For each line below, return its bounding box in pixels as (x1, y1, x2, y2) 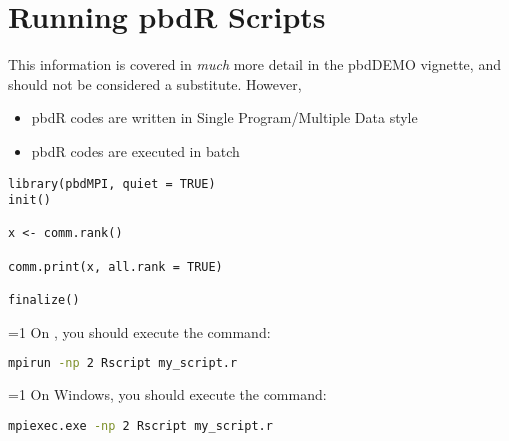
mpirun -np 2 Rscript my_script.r (8, 356, 238, 371)
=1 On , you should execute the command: (8, 321, 271, 342)
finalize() (8, 293, 80, 308)
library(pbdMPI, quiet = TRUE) (8, 176, 216, 191)
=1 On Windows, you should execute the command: (8, 384, 327, 405)
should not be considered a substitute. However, (8, 73, 302, 94)
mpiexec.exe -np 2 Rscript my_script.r (8, 418, 273, 433)
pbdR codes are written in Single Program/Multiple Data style (31, 107, 418, 128)
